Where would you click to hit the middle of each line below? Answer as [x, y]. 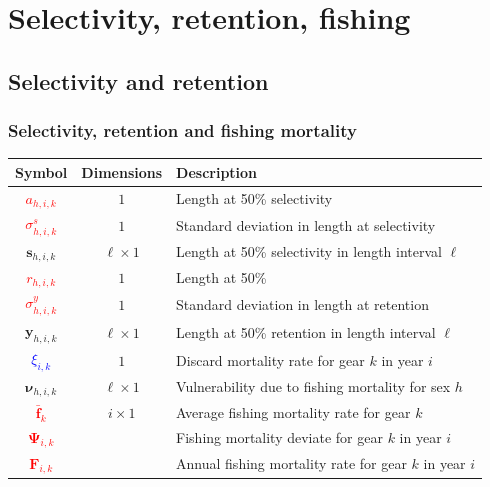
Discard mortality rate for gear [270, 359]
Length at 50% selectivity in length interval [309, 251]
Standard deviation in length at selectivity [306, 224]
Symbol [41, 171]
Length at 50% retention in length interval [306, 331]
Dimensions [122, 171]
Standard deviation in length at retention [302, 303]
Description [217, 171]
